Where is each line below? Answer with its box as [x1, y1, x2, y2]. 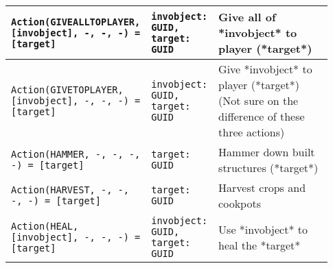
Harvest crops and [218, 180, 306, 195]
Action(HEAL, [11, 221, 79, 232]
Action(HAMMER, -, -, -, [11, 149, 141, 160]
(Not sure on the [218, 93, 299, 108]
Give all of [218, 9, 276, 25]
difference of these [218, 108, 305, 124]
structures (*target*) [218, 160, 319, 175]
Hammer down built [218, 144, 315, 160]
